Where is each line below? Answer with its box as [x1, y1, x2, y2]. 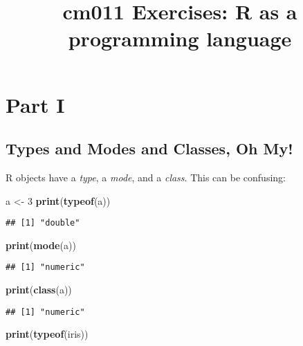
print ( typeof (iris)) [6, 327, 89, 341]
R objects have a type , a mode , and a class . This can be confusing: [6, 170, 286, 184]
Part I [6, 90, 65, 118]
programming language [68, 24, 292, 53]
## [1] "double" [6, 218, 80, 228]
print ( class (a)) [6, 282, 72, 297]
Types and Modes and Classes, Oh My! [6, 138, 293, 159]
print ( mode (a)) [6, 237, 76, 252]
